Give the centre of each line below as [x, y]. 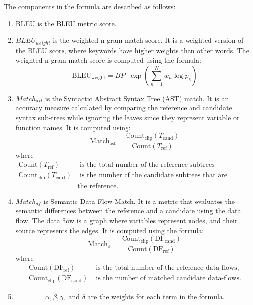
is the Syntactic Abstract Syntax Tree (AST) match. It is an [137, 98]
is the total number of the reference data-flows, [167, 268]
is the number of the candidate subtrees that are [153, 175]
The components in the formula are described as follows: [90, 6]
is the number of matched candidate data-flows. [168, 278]
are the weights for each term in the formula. [156, 297]
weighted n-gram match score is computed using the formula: [108, 60]
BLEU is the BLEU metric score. [66, 23]
